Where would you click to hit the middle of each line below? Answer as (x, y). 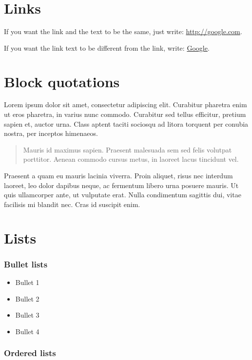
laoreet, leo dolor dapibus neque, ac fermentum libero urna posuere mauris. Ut (121, 185)
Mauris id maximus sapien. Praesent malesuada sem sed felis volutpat (127, 149)
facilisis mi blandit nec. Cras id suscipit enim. (72, 204)
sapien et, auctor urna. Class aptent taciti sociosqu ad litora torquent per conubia (126, 123)
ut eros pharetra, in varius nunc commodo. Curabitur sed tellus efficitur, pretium (125, 114)
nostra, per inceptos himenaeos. (51, 133)
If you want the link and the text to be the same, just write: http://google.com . (123, 31)
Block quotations (62, 81)
